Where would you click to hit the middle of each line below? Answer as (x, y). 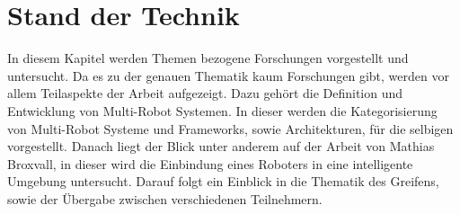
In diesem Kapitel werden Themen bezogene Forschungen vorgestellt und (208, 58)
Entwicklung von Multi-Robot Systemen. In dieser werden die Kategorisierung (222, 110)
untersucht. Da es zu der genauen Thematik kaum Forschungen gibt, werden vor (228, 75)
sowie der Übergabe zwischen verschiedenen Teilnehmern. (165, 198)
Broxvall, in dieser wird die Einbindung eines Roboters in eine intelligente (210, 163)
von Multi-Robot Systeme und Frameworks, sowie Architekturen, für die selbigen (230, 128)
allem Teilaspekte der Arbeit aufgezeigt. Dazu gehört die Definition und (205, 93)
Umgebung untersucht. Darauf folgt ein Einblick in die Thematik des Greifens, (223, 181)
